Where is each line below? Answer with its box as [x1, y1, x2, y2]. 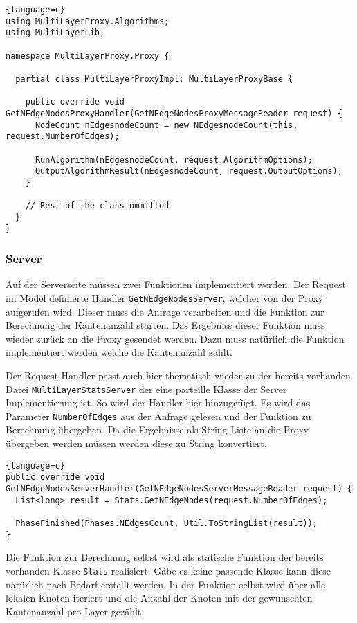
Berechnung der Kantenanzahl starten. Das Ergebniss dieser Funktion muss [6, 318, 325, 332]
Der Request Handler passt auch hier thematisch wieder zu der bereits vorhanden [6, 368, 351, 382]
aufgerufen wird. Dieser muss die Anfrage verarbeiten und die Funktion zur [6, 304, 324, 318]
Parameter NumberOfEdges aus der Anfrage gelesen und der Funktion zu [6, 408, 311, 423]
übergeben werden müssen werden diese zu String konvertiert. [6, 436, 267, 451]
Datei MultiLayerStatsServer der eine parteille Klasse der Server [6, 381, 287, 396]
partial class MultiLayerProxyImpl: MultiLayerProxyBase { [15, 73, 293, 84]
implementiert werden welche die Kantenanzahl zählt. [6, 345, 232, 359]
